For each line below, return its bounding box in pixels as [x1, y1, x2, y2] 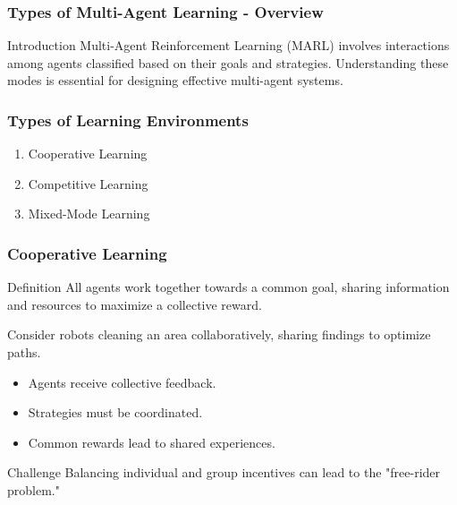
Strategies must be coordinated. [28, 403, 203, 422]
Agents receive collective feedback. [28, 372, 216, 391]
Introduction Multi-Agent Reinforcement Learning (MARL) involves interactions [7, 36, 450, 55]
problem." [7, 480, 60, 499]
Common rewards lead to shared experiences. [28, 432, 275, 451]
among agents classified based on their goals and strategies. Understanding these [7, 53, 449, 72]
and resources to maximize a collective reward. [7, 295, 262, 313]
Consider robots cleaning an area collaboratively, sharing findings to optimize [7, 325, 431, 344]
